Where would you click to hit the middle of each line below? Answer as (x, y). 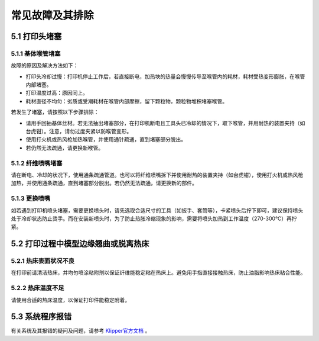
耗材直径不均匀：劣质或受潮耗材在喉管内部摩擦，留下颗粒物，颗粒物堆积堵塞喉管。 (126, 101)
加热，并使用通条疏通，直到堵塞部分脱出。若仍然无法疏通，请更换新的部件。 (104, 183)
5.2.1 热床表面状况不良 (43, 261)
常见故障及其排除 (53, 15)
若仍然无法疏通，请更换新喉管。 (64, 147)
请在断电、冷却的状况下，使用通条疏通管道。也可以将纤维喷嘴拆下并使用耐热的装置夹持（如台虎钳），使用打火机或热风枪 (157, 175)
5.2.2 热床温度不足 (38, 288)
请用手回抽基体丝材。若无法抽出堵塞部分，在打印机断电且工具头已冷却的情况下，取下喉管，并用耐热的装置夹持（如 (165, 123)
